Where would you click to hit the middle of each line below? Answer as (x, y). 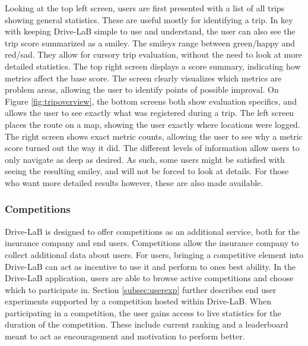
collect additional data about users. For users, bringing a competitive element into (154, 254)
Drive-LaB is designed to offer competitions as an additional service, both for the (152, 231)
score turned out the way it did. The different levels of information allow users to (152, 148)
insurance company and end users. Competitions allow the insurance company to (152, 243)
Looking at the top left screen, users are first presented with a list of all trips (145, 8)
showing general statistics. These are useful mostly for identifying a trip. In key (149, 19)
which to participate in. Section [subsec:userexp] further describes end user (141, 289)
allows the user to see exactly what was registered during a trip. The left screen (150, 113)
